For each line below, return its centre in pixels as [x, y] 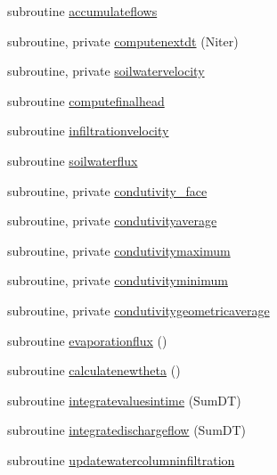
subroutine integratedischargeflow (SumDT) [127, 430]
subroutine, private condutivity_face [107, 190]
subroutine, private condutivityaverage [112, 221]
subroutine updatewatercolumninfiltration [121, 459]
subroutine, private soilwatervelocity [106, 71]
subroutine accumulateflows [82, 11]
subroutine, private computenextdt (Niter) [123, 41]
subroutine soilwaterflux [73, 160]
